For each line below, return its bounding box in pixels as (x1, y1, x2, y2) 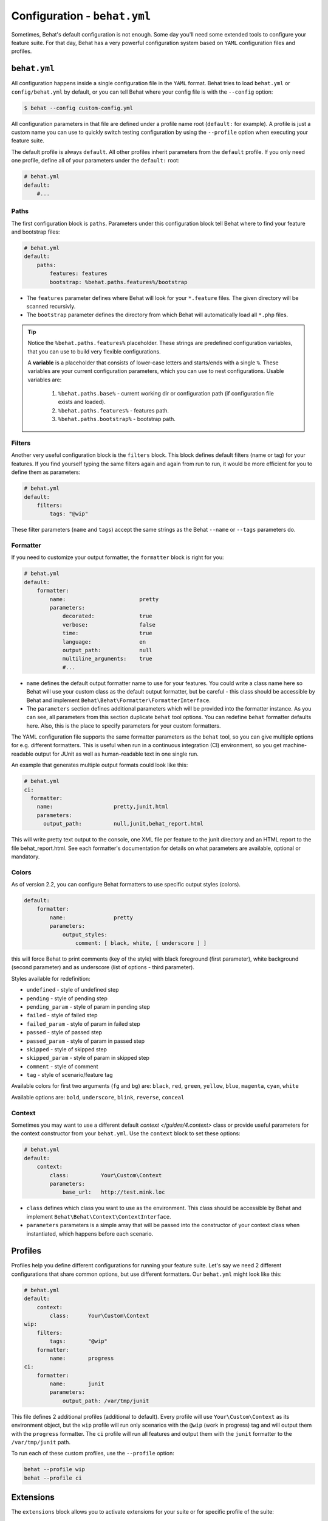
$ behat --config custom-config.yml (24, 104, 134, 111)
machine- (282, 742, 307, 749)
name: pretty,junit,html (36, 803, 168, 810)
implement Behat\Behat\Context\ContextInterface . (26, 1213, 171, 1220)
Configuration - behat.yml (11, 9, 151, 23)
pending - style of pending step (26, 995, 108, 1002)
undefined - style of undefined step (26, 986, 119, 994)
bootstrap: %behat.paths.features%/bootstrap (49, 279, 188, 285)
